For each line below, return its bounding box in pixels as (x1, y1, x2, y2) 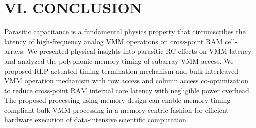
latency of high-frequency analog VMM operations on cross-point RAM (4, 36, 223, 46)
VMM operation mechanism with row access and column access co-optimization (4, 75, 249, 86)
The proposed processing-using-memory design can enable (4, 95, 181, 105)
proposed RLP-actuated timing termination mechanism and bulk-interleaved (4, 65, 238, 76)
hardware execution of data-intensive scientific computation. (4, 114, 188, 125)
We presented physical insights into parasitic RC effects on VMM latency (27, 46, 252, 56)
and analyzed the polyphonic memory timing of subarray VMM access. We (4, 55, 234, 66)
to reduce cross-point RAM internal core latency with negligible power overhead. (4, 85, 251, 95)
